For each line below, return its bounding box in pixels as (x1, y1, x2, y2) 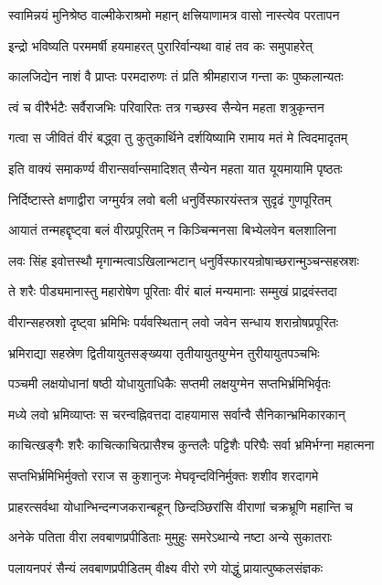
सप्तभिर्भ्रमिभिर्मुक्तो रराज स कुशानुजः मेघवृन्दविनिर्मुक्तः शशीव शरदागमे (8, 465, 319, 484)
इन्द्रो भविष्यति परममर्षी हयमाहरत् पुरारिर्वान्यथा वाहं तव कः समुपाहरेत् (8, 36, 313, 55)
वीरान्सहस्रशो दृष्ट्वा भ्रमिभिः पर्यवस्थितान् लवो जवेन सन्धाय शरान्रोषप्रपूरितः (8, 312, 338, 331)
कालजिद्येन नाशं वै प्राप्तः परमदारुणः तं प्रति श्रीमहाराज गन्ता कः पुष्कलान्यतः (8, 67, 344, 86)
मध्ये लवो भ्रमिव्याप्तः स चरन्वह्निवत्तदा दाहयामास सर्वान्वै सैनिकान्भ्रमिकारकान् (8, 404, 345, 423)
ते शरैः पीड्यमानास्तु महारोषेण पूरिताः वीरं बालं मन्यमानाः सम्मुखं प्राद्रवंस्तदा (8, 282, 337, 301)
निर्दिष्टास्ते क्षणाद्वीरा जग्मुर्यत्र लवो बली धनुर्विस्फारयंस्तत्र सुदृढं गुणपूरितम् (8, 189, 332, 208)
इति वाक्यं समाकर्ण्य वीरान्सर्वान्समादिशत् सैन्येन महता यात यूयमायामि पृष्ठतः (8, 158, 343, 177)
